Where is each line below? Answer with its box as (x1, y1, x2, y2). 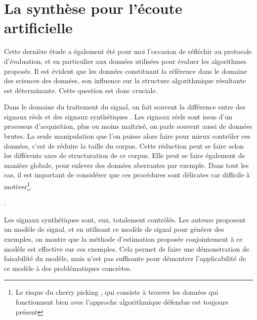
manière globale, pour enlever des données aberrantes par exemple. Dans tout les (4, 160, 249, 170)
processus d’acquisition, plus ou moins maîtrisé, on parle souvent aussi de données (4, 121, 253, 131)
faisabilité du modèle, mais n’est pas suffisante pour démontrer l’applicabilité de (4, 253, 246, 264)
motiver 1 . (4, 180, 32, 191)
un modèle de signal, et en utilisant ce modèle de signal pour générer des (4, 224, 224, 234)
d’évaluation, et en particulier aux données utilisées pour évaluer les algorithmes (4, 55, 247, 66)
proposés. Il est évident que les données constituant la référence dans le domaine (4, 65, 247, 76)
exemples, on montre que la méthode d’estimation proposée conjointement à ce (4, 234, 243, 244)
